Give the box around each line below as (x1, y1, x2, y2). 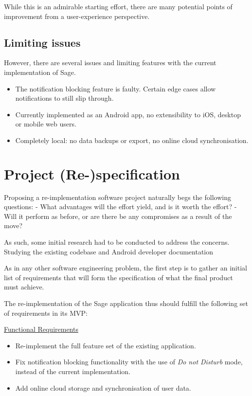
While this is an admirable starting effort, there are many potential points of (4, 1, 233, 11)
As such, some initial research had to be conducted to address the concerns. (4, 237, 230, 247)
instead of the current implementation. (15, 366, 131, 376)
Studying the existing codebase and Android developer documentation (4, 246, 214, 256)
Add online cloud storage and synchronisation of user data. (15, 382, 191, 393)
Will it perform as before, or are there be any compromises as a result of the (4, 211, 232, 221)
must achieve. (4, 282, 44, 292)
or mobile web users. (15, 119, 76, 129)
